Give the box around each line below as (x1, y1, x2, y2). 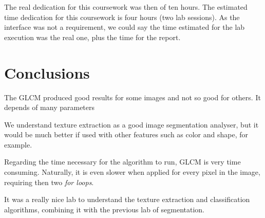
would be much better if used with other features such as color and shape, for (4, 129, 249, 140)
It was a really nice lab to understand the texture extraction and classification (4, 194, 250, 205)
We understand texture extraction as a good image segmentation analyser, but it (4, 119, 259, 130)
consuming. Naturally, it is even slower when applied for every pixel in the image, (4, 167, 260, 177)
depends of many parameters (4, 102, 95, 113)
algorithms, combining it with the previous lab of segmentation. (4, 204, 204, 214)
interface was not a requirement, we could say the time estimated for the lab (4, 22, 245, 32)
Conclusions (4, 62, 90, 83)
